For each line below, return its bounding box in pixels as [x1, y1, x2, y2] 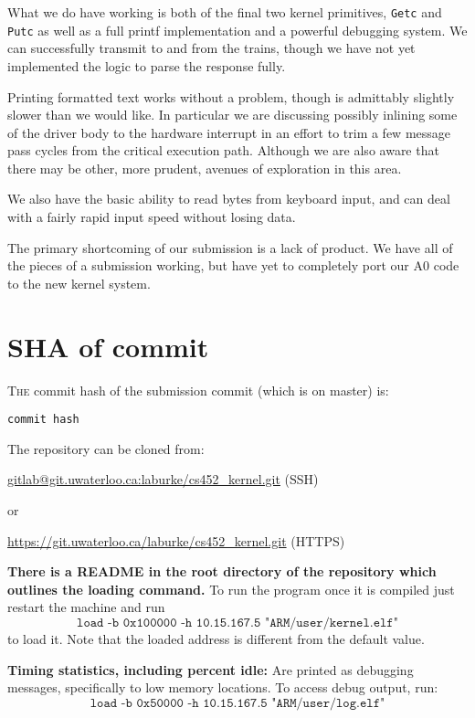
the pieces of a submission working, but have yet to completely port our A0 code [7, 256, 459, 275]
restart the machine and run [7, 597, 165, 617]
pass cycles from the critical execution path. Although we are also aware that [7, 141, 439, 160]
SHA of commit [7, 327, 209, 364]
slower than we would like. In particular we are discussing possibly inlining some [7, 105, 458, 124]
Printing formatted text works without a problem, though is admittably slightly [7, 87, 455, 106]
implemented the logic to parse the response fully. [7, 56, 286, 75]
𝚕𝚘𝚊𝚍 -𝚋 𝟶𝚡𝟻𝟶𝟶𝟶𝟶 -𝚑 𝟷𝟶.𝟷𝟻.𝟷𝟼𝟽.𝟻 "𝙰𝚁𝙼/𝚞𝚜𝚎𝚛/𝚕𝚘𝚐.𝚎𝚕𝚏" [90, 696, 385, 710]
